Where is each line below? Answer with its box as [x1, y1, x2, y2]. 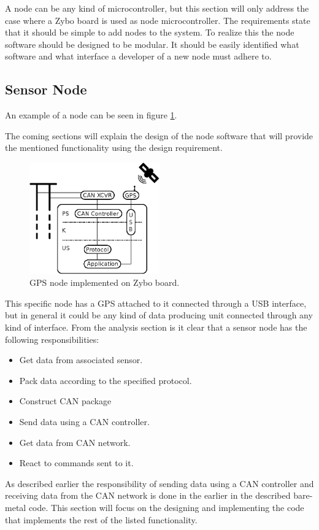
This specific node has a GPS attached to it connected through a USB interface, [5, 296, 307, 309]
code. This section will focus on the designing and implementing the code [28, 501, 304, 513]
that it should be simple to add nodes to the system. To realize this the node [5, 26, 294, 39]
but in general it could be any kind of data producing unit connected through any [5, 309, 313, 321]
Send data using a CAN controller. [19, 415, 150, 428]
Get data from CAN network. [19, 436, 131, 448]
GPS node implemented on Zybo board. [29, 276, 180, 289]
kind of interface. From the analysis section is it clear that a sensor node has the [5, 321, 307, 334]
